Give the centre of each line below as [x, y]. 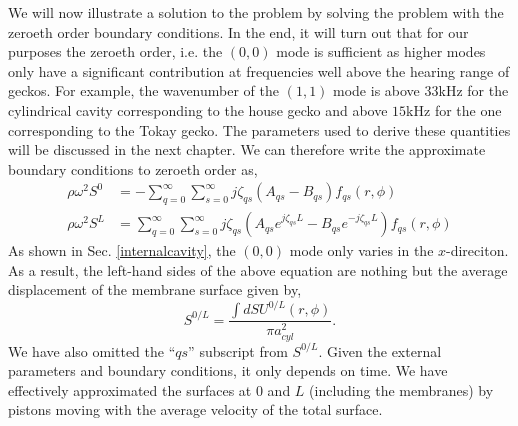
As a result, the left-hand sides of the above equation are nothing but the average [258, 269]
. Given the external [380, 350]
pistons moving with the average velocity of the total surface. [195, 409]
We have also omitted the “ [92, 350]
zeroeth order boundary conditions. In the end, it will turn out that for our [238, 31]
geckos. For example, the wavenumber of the [143, 90]
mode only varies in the [361, 250]
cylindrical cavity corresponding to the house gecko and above [198, 109]
